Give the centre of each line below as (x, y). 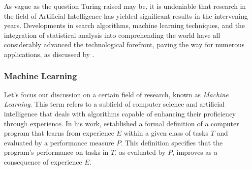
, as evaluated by (140, 152)
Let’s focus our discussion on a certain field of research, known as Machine (116, 94)
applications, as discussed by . (49, 54)
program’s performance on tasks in (56, 152)
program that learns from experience (59, 133)
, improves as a (195, 152)
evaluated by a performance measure (59, 142)
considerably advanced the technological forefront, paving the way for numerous (124, 44)
